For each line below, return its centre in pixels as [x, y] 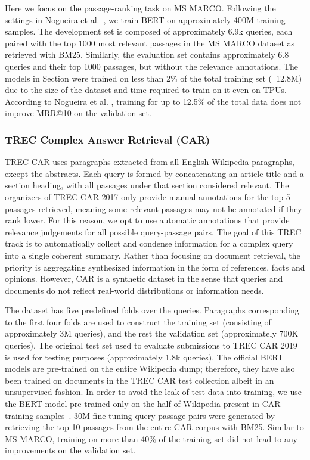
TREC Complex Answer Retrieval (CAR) [108, 139]
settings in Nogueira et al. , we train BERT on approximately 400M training [145, 19]
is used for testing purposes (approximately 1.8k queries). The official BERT [144, 357]
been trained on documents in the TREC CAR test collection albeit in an [139, 380]
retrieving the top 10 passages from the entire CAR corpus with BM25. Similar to [154, 427]
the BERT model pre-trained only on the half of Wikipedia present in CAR [143, 404]
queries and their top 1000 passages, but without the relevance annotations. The [152, 66]
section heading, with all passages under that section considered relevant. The [147, 185]
